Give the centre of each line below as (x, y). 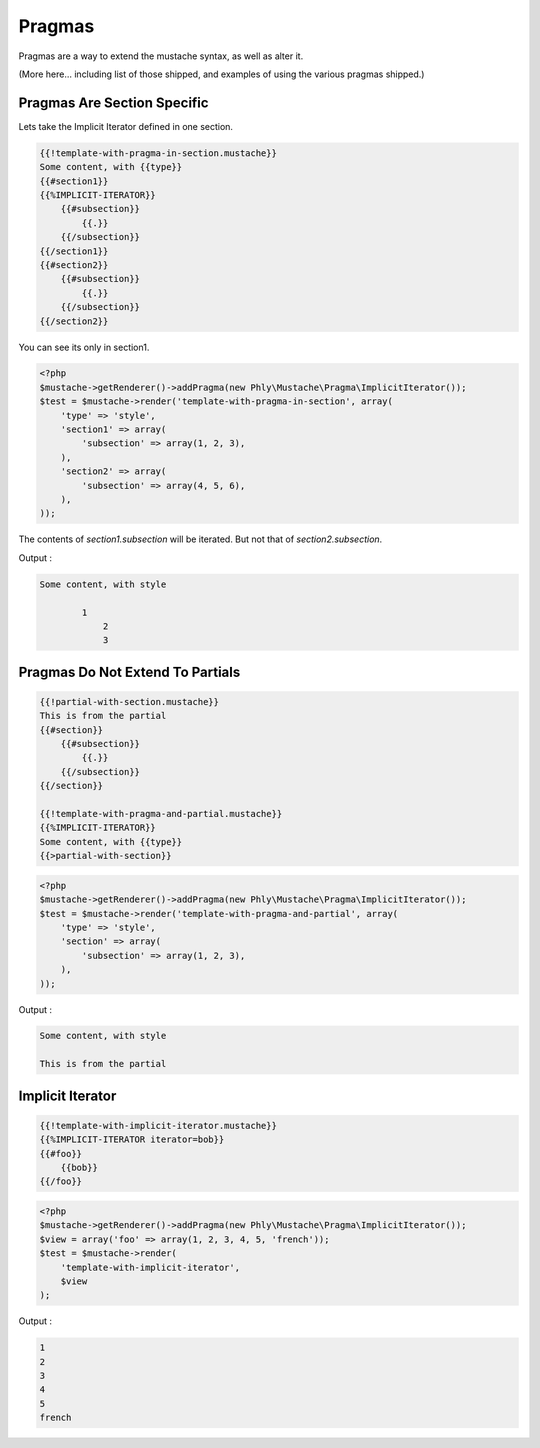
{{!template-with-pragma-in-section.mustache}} (158, 153)
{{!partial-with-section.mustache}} (129, 701)
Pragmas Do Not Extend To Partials (129, 671)
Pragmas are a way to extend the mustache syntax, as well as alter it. (161, 56)
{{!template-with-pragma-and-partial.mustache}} (161, 814)
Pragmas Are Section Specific (113, 102)
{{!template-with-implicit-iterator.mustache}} (158, 1125)
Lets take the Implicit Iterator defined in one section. (126, 126)
